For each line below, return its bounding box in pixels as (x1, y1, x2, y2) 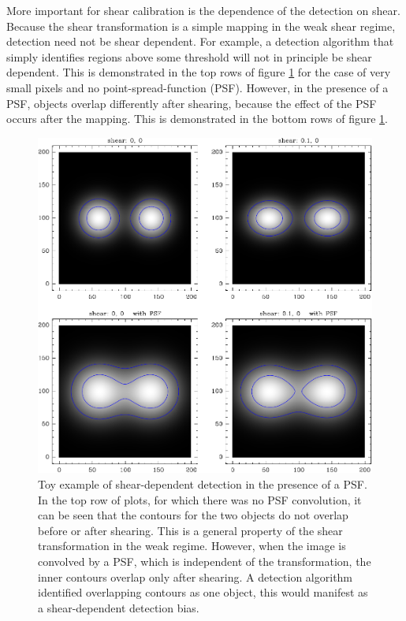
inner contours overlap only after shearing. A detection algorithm (38, 568, 353, 585)
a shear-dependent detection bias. (38, 599, 199, 615)
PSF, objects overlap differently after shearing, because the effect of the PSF (6, 95, 377, 111)
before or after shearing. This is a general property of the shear (38, 522, 343, 538)
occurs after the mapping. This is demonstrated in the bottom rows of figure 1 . (6, 110, 388, 127)
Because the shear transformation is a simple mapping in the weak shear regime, (6, 17, 396, 34)
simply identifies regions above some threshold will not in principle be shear (6, 48, 372, 65)
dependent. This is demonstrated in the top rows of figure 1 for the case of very (6, 64, 391, 80)
